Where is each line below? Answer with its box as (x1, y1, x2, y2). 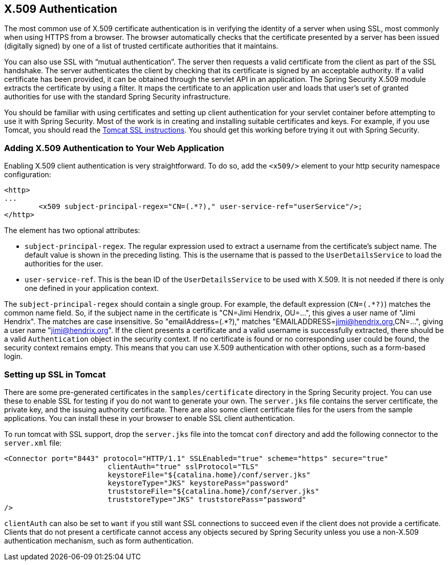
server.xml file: (4, 438, 62, 447)
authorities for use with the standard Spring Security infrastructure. (4, 92, 231, 101)
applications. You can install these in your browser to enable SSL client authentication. (4, 413, 295, 423)
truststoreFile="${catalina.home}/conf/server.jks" (108, 487, 319, 495)
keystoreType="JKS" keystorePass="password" (108, 478, 289, 487)
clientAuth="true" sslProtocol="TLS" (108, 462, 259, 471)
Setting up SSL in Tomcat (4, 369, 106, 380)
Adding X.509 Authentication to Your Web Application (4, 142, 224, 153)
